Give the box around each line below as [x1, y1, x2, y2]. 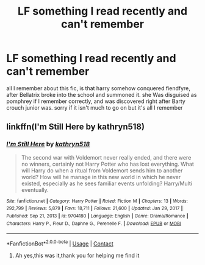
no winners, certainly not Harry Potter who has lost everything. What [21, 160, 194, 168]
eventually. [21, 186, 49, 193]
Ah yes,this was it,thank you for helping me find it [15, 252, 140, 259]
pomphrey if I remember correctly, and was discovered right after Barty [6, 97, 186, 105]
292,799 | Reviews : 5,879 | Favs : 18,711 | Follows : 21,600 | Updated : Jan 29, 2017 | [6, 205, 183, 211]
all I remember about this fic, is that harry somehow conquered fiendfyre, [6, 84, 191, 92]
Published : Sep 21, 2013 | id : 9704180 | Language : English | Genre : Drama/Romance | [6, 213, 189, 219]
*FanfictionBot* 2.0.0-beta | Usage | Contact [6, 239, 114, 247]
